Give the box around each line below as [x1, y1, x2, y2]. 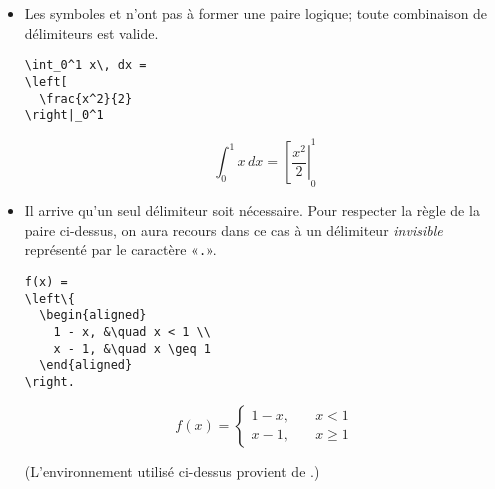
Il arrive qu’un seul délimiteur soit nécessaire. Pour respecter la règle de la [24, 200, 480, 221]
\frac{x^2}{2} [39, 91, 133, 106]
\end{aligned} [39, 358, 133, 373]
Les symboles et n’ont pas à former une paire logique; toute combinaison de [24, 3, 488, 23]
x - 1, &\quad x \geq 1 [53, 341, 211, 356]
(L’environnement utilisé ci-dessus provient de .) [24, 460, 320, 481]
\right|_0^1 [24, 108, 104, 123]
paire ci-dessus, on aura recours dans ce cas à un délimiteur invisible [24, 219, 443, 240]
